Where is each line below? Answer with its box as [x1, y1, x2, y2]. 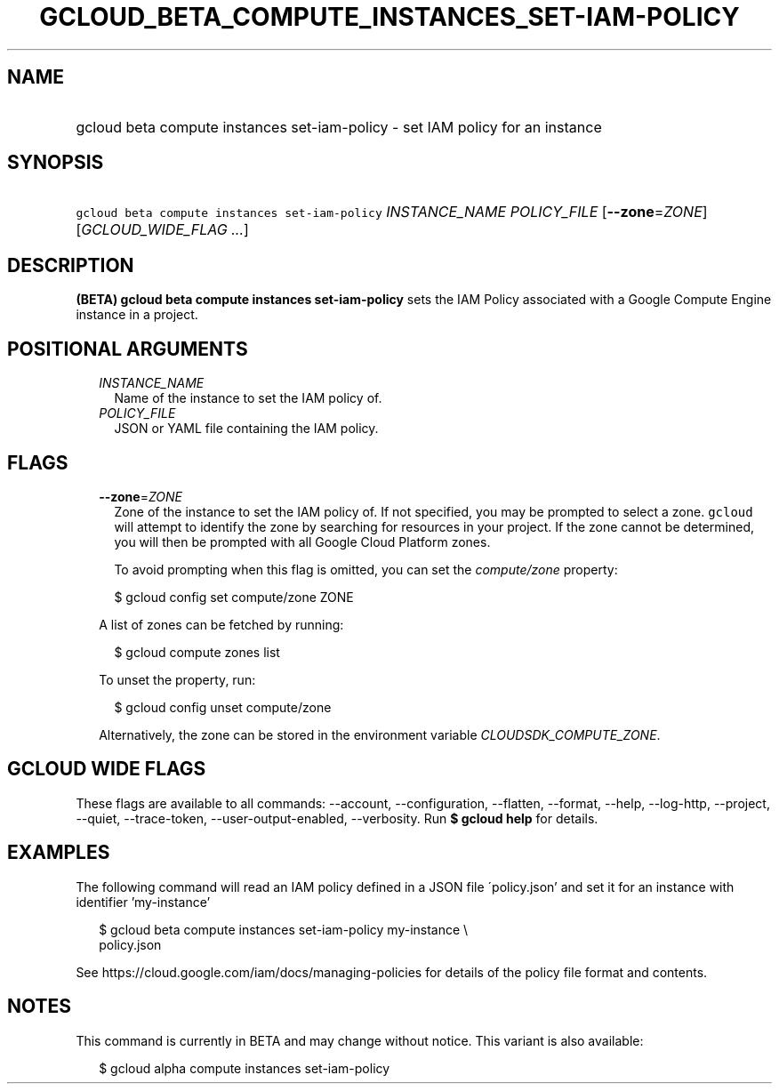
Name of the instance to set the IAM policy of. [114, 390, 382, 406]
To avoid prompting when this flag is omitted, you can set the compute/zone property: [114, 561, 618, 577]
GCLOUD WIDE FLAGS [7, 758, 206, 781]
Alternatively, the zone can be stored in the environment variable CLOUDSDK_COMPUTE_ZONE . [99, 726, 661, 742]
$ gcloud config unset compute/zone [114, 699, 332, 715]
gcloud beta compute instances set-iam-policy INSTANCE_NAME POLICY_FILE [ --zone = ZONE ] [76, 203, 708, 221]
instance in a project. [76, 307, 198, 323]
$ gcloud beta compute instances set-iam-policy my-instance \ [99, 921, 469, 937]
